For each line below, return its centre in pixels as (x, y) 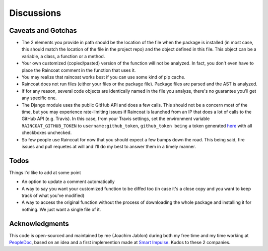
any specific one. (39, 98)
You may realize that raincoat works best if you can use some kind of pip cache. (103, 77)
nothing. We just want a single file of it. (61, 209)
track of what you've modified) (53, 195)
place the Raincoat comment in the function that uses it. (79, 70)
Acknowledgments (39, 223)
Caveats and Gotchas (43, 31)
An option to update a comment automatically (68, 182)
